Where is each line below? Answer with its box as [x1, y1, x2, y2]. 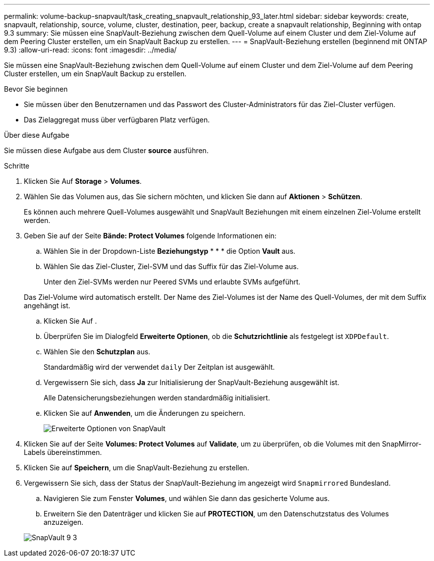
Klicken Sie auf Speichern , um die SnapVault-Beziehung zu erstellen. [24, 463, 249, 472]
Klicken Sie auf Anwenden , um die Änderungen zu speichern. [44, 409, 246, 417]
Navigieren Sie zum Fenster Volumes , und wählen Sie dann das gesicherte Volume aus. [44, 494, 330, 503]
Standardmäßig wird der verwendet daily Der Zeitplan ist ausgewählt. [44, 363, 275, 371]
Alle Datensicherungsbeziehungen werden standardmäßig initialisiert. [44, 393, 270, 402]
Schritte [4, 162, 30, 170]
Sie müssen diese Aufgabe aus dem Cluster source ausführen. [4, 146, 209, 155]
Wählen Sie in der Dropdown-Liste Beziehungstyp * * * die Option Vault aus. [44, 247, 296, 255]
